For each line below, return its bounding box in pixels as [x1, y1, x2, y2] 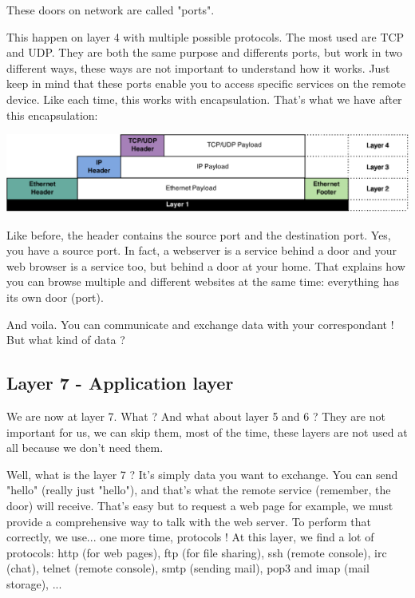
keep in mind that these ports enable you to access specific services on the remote [6, 75, 406, 92]
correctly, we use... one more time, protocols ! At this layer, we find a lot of [6, 529, 374, 545]
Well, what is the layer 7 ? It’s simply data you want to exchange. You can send [6, 465, 398, 482]
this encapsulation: [6, 106, 98, 123]
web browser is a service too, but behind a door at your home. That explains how [6, 257, 405, 274]
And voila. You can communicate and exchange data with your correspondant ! [6, 315, 394, 332]
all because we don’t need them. [6, 439, 164, 456]
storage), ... [6, 575, 62, 592]
